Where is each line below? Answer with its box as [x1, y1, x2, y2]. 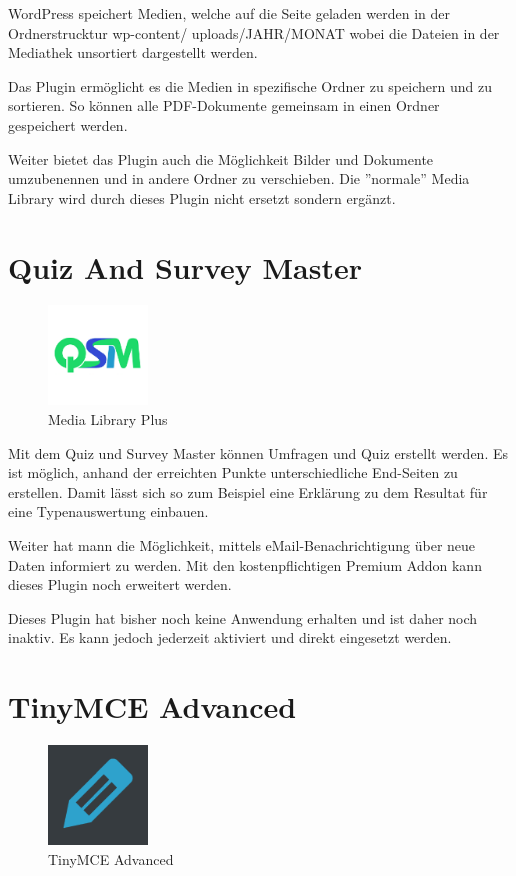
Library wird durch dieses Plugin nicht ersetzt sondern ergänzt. [8, 187, 396, 208]
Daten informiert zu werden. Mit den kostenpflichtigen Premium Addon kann [8, 554, 482, 575]
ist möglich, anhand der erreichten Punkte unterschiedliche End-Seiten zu [8, 462, 458, 483]
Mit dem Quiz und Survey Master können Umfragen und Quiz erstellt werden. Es [8, 442, 508, 463]
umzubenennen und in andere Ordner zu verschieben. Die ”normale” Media [8, 168, 470, 189]
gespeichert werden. [8, 114, 128, 135]
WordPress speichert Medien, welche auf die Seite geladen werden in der [8, 3, 450, 23]
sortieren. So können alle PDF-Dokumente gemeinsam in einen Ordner [8, 95, 440, 116]
